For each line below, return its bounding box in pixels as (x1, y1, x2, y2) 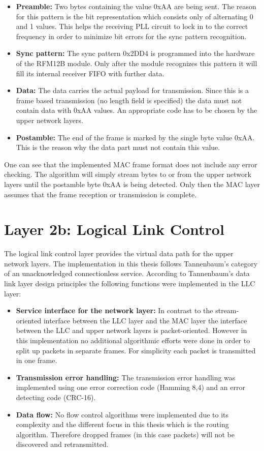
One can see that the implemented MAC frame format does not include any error (4, 159, 257, 169)
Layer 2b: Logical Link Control (4, 219, 224, 239)
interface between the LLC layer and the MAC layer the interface (43, 315, 247, 325)
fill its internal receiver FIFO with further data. (16, 68, 164, 78)
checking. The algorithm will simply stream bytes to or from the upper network (4, 169, 251, 179)
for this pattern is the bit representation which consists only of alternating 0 (16, 11, 253, 21)
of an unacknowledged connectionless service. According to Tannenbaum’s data (4, 268, 250, 279)
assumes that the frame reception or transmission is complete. (4, 189, 197, 199)
